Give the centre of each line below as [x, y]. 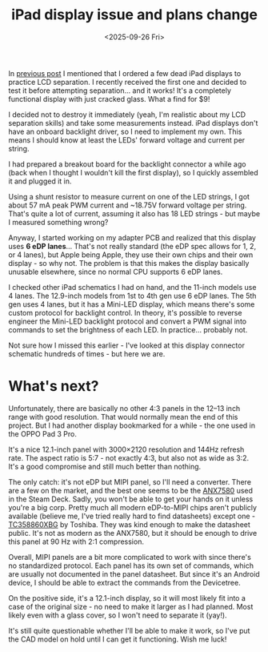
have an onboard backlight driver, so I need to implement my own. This [125, 131]
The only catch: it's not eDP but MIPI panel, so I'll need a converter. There [130, 481]
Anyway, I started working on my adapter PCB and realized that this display [132, 237]
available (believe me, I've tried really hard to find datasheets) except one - [132, 516]
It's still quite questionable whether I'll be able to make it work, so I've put [129, 630]
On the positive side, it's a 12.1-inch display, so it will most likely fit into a [127, 598]
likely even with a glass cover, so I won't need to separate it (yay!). [118, 615]
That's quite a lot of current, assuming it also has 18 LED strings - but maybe [134, 213]
